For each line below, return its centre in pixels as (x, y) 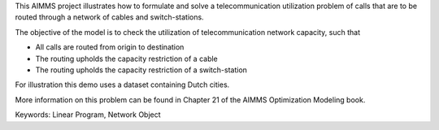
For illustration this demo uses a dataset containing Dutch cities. (122, 84)
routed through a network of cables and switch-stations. (109, 17)
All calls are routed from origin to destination (110, 47)
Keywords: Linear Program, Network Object (88, 115)
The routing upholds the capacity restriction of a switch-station (141, 70)
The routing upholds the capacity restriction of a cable (127, 58)
